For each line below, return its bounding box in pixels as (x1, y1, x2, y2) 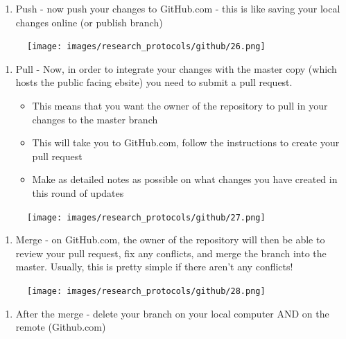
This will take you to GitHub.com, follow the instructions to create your (32, 135, 340, 150)
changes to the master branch (32, 112, 158, 126)
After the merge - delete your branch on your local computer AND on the (15, 306, 329, 320)
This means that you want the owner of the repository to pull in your (32, 98, 328, 113)
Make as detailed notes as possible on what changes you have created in (32, 172, 338, 186)
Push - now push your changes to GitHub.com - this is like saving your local (15, 1, 340, 15)
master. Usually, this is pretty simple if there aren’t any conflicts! (15, 259, 293, 274)
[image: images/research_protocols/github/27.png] (27, 212, 266, 223)
